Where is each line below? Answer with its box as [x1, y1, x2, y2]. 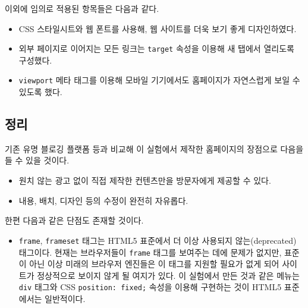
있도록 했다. [18, 86, 62, 98]
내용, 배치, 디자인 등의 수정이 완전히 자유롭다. [18, 194, 188, 206]
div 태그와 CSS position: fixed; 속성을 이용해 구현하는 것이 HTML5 [18, 281, 282, 293]
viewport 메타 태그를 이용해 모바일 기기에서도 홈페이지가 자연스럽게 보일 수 [18, 74, 300, 86]
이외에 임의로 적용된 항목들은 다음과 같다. [5, 2, 159, 14]
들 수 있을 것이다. [5, 154, 70, 166]
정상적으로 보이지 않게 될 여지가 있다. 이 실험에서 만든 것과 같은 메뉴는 [37, 269, 300, 281]
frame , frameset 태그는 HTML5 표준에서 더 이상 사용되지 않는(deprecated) [18, 234, 297, 246]
